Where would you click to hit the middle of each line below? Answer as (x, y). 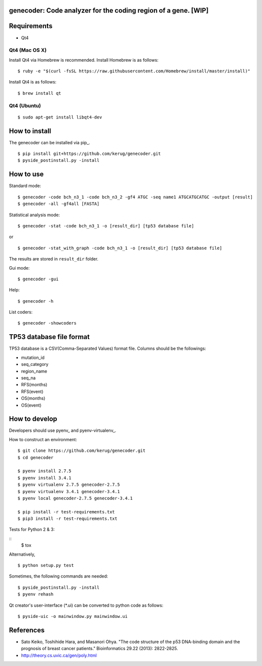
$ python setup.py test (46, 565)
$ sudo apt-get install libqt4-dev (60, 117)
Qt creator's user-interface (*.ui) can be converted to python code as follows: (86, 605)
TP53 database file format (49, 337)
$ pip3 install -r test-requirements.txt (67, 519)
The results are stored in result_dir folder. (54, 259)
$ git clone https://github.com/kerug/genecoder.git (82, 451)
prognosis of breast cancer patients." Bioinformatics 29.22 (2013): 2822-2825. (99, 649)
